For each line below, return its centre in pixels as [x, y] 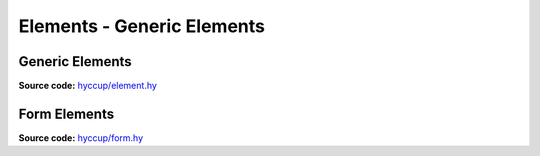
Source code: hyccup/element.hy [87, 86]
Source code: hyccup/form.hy [81, 137]
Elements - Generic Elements [141, 26]
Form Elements [66, 113]
